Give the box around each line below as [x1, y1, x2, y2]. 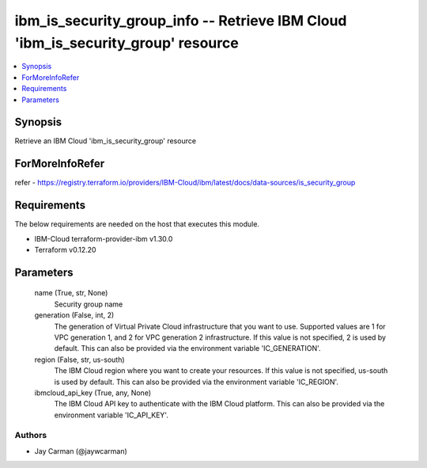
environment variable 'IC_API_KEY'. [54, 410, 169, 420]
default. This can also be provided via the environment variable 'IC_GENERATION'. [54, 344, 321, 353]
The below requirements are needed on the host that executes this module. [14, 219, 260, 229]
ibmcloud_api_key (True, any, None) [34, 388, 152, 398]
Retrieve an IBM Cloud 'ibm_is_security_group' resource [14, 136, 197, 146]
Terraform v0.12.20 [34, 245, 96, 255]
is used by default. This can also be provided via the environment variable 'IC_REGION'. [54, 377, 339, 386]
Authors [14, 430, 47, 441]
